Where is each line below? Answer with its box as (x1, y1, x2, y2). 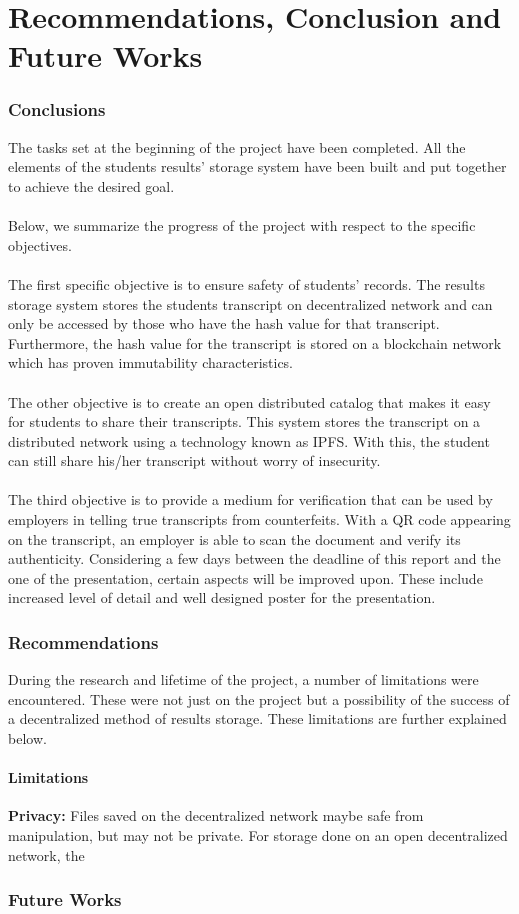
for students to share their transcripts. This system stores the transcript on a (8, 411, 481, 432)
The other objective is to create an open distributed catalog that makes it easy (8, 391, 491, 412)
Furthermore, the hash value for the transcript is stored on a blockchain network (8, 332, 502, 353)
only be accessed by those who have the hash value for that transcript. (8, 313, 440, 334)
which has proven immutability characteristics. (8, 352, 294, 373)
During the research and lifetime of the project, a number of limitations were (8, 669, 479, 690)
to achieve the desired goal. (8, 175, 175, 196)
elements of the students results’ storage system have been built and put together (8, 156, 507, 177)
